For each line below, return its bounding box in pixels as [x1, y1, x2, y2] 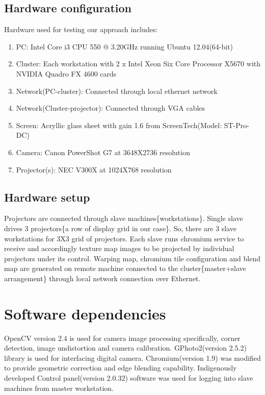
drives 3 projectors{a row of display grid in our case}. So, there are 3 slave [4, 223, 237, 233]
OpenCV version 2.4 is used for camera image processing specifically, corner [4, 332, 241, 343]
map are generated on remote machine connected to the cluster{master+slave [4, 263, 246, 274]
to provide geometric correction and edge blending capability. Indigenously [4, 362, 237, 373]
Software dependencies [4, 303, 166, 324]
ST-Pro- [224, 119, 249, 130]
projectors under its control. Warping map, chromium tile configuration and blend [4, 253, 260, 263]
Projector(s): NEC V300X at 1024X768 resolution [16, 164, 172, 175]
